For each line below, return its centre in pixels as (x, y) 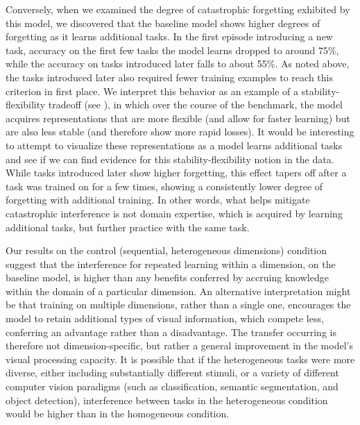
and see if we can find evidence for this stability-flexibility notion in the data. (170, 159)
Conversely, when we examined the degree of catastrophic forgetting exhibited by (178, 9)
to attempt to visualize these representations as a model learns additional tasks (174, 145)
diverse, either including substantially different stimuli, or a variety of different (172, 373)
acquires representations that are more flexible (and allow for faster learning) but (178, 118)
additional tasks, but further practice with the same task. (128, 227)
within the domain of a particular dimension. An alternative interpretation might (178, 291)
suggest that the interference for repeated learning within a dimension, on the (171, 264)
